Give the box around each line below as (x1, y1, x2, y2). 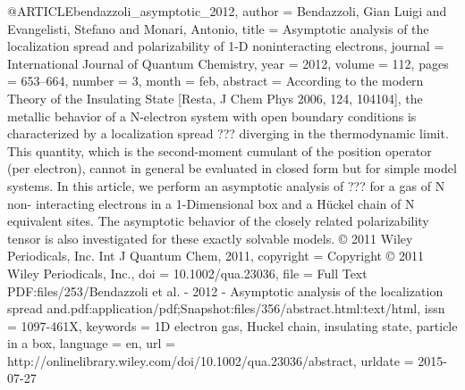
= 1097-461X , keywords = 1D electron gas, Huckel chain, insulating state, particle (7, 316, 458, 335)
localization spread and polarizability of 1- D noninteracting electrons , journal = (7, 37, 444, 55)
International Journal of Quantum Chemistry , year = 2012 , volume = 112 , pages (7, 54, 449, 72)
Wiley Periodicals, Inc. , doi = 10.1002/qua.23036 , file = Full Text (7, 263, 368, 282)
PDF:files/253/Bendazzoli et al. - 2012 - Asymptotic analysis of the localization (7, 281, 444, 300)
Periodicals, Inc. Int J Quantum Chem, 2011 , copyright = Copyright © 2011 (7, 246, 424, 265)
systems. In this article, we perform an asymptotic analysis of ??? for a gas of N (7, 176, 445, 195)
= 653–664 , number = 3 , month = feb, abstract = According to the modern (7, 71, 424, 90)
